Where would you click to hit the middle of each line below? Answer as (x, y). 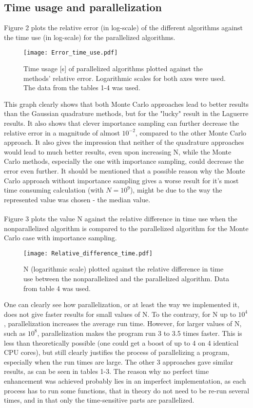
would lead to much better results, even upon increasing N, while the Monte (118, 151)
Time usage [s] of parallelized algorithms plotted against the (113, 68)
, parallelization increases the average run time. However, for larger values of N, (123, 323)
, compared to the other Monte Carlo (191, 132)
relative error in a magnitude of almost (62, 132)
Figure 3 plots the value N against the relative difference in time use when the (121, 218)
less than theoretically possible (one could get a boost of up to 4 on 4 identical (121, 342)
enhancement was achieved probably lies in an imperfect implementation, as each (125, 380)
